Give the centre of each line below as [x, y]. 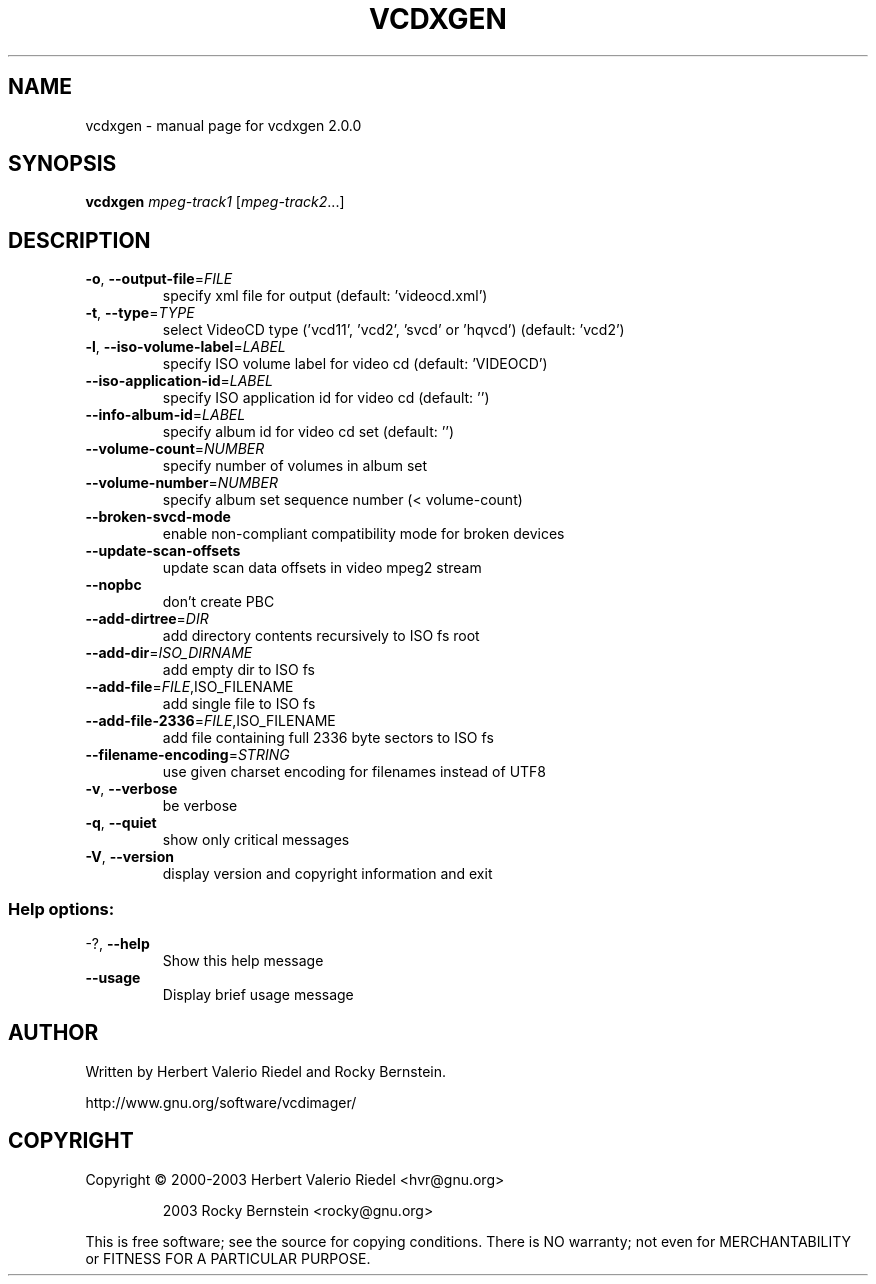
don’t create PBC [218, 602]
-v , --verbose [131, 789]
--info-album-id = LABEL [165, 415]
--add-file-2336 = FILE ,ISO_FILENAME [210, 721]
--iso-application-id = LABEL [179, 381]
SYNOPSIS [62, 164]
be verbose [200, 806]
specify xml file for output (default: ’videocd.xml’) [325, 296]
